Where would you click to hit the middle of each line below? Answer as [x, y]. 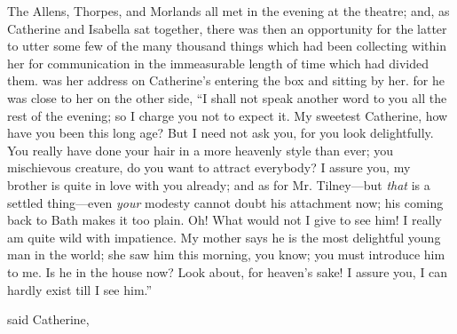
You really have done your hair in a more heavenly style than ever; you [201, 150]
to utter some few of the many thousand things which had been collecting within [227, 46]
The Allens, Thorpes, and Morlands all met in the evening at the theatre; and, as [228, 11]
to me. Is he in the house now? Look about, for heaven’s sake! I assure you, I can [228, 271]
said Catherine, [48, 319]
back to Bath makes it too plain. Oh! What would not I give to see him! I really [225, 220]
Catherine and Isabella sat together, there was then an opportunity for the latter [227, 28]
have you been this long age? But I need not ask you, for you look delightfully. [221, 133]
